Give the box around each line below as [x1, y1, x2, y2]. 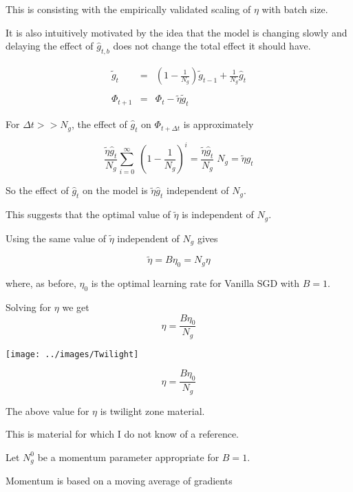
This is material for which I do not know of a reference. [6, 427, 239, 441]
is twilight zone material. [100, 403, 205, 418]
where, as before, [6, 276, 76, 290]
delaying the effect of [6, 39, 94, 53]
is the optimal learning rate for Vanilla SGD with [91, 276, 300, 290]
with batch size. [261, 2, 328, 16]
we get [62, 299, 89, 314]
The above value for [6, 403, 89, 418]
